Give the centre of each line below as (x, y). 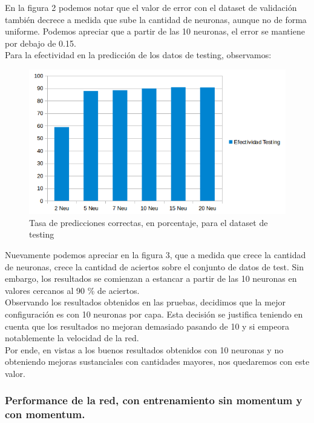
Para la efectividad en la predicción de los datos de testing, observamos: (138, 55)
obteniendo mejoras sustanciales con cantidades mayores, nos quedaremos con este (157, 361)
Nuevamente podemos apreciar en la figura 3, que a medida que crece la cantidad (155, 255)
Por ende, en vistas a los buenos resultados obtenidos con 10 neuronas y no (144, 349)
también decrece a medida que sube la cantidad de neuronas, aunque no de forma (156, 19)
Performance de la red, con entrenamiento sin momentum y (154, 400)
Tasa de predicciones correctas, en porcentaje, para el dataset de (149, 222)
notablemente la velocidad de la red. (72, 338)
